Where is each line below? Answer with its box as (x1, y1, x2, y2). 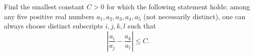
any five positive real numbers (4, 11, 95, 21)
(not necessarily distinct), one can (143, 11, 246, 21)
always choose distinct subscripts (4, 21, 103, 31)
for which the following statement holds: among (106, 1, 250, 11)
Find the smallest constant (4, 1, 84, 11)
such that (127, 21, 156, 31)
